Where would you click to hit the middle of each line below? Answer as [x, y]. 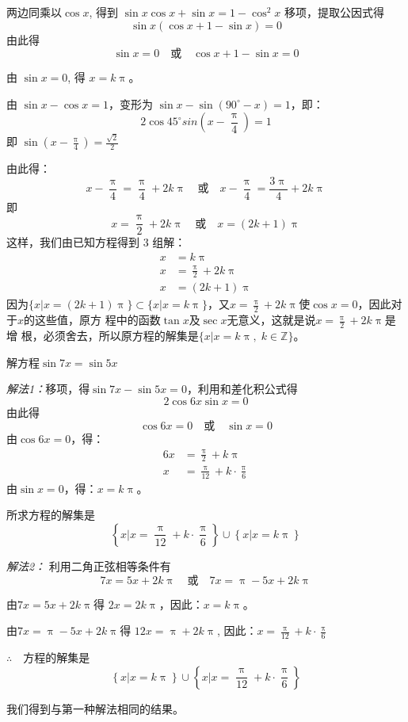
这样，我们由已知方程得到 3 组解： [96, 242]
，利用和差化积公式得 [242, 389]
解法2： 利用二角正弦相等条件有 [89, 565]
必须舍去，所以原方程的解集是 [121, 336]
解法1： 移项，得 [48, 389]
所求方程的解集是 [51, 515]
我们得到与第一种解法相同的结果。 [95, 708]
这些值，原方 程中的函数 [98, 320]
